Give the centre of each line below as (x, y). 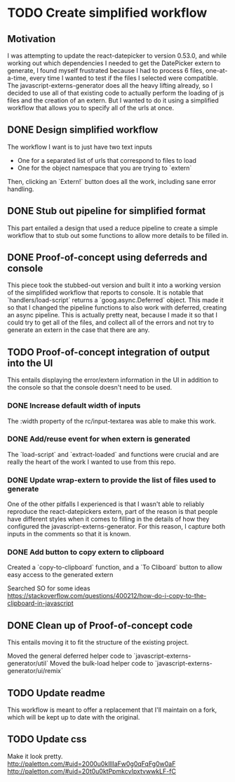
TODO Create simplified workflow (107, 13)
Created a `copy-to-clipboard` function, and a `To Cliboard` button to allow (115, 567)
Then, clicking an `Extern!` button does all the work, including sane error (112, 181)
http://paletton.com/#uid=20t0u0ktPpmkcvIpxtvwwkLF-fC (92, 771)
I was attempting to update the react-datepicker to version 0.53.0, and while (117, 55)
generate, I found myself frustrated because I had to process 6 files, (106, 71)
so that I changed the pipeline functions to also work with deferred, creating (117, 307)
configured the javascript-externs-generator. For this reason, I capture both (116, 526)
